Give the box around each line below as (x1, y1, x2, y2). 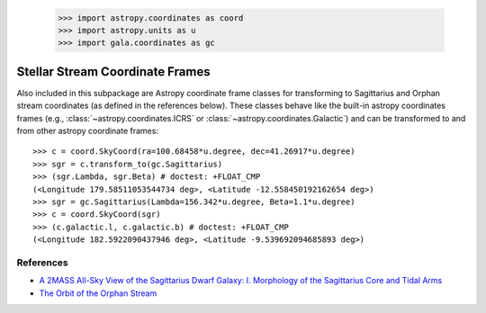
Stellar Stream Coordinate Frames (16, 64, 211, 79)
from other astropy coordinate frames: (16, 126, 159, 137)
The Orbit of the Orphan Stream (39, 288, 157, 299)
